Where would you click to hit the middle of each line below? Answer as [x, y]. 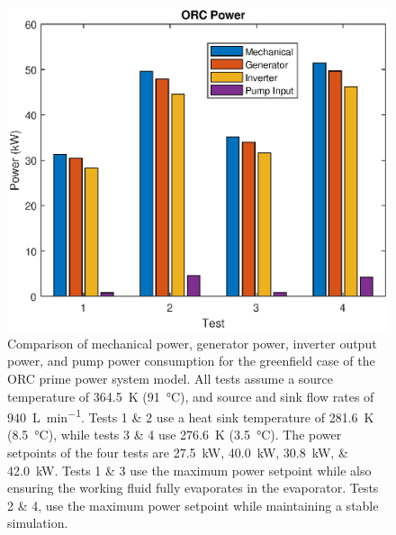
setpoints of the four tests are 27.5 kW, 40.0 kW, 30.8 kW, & [178, 453]
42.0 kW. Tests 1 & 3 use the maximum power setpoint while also [189, 470]
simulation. [38, 523]
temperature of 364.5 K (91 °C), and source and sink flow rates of [191, 396]
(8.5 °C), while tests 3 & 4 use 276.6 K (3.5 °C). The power [175, 435]
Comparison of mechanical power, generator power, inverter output [192, 343]
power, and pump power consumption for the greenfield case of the [191, 361]
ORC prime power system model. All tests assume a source [171, 379]
